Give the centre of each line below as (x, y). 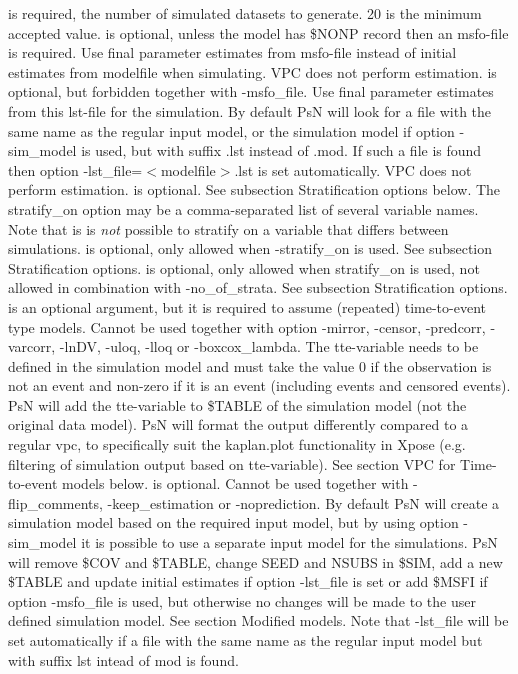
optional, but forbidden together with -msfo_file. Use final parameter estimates (251, 91)
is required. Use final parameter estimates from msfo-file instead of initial (232, 52)
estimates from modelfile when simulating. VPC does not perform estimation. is (252, 71)
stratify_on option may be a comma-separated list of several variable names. (243, 208)
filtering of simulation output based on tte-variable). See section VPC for (232, 463)
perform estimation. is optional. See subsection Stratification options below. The (254, 189)
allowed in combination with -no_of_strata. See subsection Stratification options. (258, 287)
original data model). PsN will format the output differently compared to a (238, 424)
